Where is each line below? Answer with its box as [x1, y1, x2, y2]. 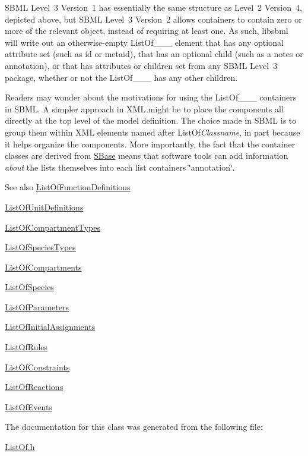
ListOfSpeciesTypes [5, 241, 76, 253]
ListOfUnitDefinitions [5, 200, 84, 213]
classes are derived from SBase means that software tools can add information [5, 149, 288, 162]
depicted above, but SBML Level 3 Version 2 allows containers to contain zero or [5, 12, 302, 25]
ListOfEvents [5, 400, 52, 413]
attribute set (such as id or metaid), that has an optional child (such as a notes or [5, 48, 303, 60]
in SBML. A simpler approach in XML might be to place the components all [5, 102, 284, 115]
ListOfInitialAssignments [5, 320, 96, 333]
